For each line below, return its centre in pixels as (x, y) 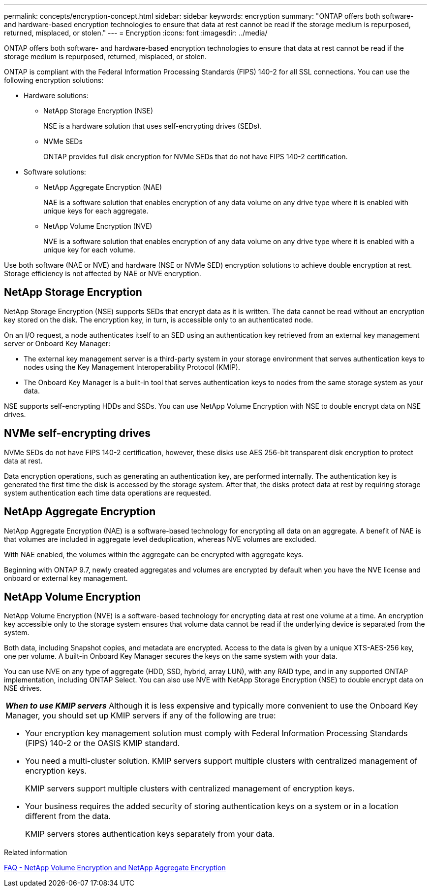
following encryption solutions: (54, 80)
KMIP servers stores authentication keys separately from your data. (150, 834)
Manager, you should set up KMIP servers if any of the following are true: (141, 716)
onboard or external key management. (66, 578)
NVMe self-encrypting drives (77, 433)
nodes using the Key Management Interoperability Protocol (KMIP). (132, 367)
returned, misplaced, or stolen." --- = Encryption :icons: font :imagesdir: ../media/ (136, 33)
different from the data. (68, 816)
